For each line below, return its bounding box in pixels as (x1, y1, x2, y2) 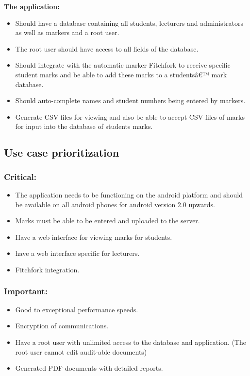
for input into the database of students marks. (15, 121, 153, 131)
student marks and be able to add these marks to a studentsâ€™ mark (15, 69, 227, 79)
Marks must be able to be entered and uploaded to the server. (15, 215, 200, 226)
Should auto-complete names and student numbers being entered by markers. (15, 95, 246, 106)
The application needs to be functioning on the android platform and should (15, 189, 243, 199)
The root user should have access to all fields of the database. (15, 43, 199, 54)
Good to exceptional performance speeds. (15, 304, 138, 314)
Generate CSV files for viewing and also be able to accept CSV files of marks (15, 111, 245, 122)
